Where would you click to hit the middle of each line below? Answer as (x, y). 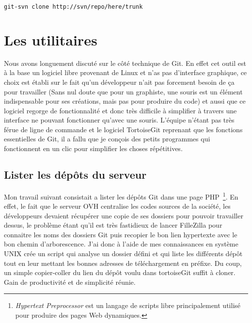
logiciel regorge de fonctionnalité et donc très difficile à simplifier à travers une (120, 110)
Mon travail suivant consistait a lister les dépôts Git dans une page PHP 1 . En (121, 196)
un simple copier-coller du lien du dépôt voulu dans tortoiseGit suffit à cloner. (120, 272)
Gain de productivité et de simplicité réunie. (70, 282)
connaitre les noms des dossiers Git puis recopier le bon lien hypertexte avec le (121, 234)
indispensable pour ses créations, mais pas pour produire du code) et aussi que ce (125, 101)
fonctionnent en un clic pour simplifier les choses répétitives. (93, 148)
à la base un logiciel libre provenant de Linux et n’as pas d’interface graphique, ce (126, 72)
